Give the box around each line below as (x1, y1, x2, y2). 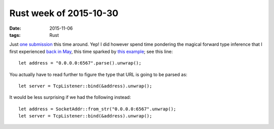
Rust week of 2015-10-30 (9, 8, 119, 19)
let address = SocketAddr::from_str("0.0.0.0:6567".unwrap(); (18, 106, 177, 112)
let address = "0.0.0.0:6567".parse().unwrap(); (18, 60, 142, 66)
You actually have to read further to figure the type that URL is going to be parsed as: (9, 71, 188, 78)
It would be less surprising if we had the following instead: (9, 94, 131, 100)
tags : (9, 32, 21, 38)
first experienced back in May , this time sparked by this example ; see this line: (9, 48, 173, 54)
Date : (9, 25, 21, 31)
